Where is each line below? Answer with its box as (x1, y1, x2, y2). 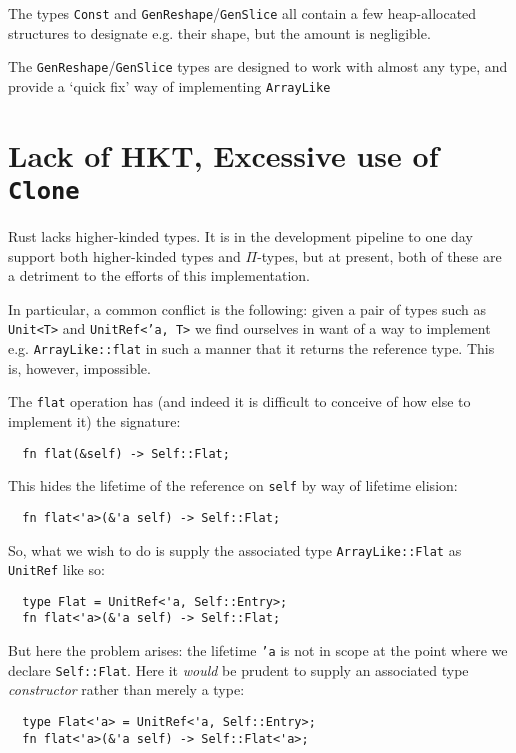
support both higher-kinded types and (8, 245, 241, 266)
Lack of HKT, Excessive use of (8, 134, 439, 175)
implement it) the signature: (8, 410, 181, 431)
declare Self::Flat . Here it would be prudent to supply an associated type (8, 659, 469, 680)
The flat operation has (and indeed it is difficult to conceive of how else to (8, 391, 471, 412)
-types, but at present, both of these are (257, 245, 502, 266)
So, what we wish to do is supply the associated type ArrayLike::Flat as (8, 539, 462, 560)
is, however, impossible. (8, 357, 151, 378)
